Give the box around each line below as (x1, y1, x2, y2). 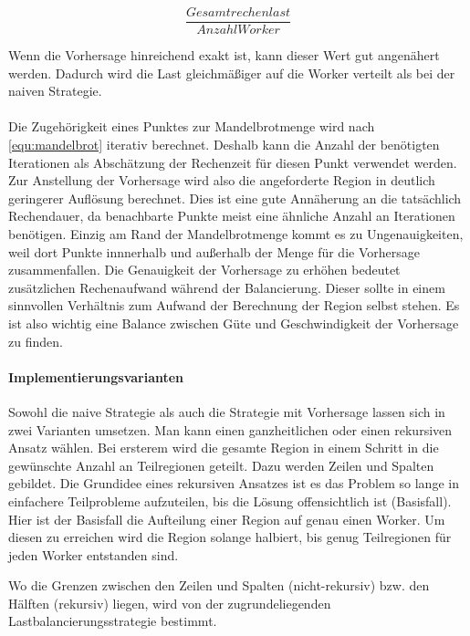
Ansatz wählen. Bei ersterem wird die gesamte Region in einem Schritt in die (8, 438, 439, 457)
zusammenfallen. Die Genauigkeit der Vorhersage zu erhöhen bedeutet (8, 260, 401, 279)
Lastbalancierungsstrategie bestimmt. (8, 611, 217, 631)
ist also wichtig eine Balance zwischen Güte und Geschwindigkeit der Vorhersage (8, 313, 459, 332)
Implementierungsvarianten (8, 367, 184, 386)
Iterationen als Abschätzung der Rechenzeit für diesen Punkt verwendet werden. (8, 152, 457, 172)
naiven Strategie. (8, 81, 102, 100)
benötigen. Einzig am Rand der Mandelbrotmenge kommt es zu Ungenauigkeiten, (8, 224, 464, 243)
